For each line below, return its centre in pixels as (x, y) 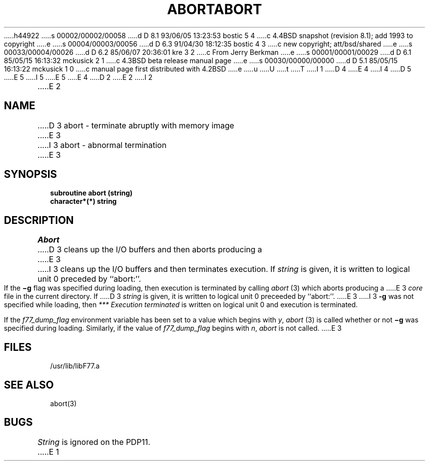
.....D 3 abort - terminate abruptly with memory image (136, 125)
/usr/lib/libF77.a (75, 366)
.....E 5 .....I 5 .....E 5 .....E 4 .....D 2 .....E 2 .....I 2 (78, 77)
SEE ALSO (29, 385)
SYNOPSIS (31, 174)
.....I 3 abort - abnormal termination (102, 145)
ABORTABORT (214, 9)
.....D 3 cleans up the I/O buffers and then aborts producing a (150, 250)
